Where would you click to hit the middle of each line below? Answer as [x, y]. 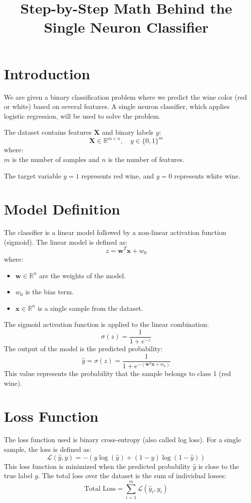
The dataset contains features [48, 132]
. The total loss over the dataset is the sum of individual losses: [132, 476]
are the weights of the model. [83, 275]
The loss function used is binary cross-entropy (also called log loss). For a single [123, 440]
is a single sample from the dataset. [90, 308]
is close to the [219, 466]
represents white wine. [207, 175]
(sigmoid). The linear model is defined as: [66, 242]
